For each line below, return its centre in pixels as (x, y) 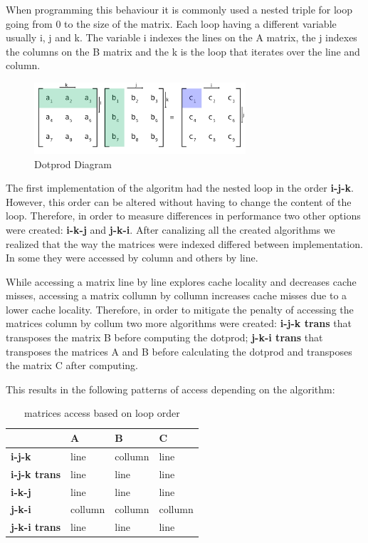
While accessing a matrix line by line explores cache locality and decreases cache (181, 281)
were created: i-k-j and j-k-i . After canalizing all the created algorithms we (170, 229)
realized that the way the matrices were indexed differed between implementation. (184, 243)
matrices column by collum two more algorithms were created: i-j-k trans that (179, 323)
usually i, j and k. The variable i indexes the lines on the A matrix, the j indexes (182, 37)
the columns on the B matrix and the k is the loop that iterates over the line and (183, 51)
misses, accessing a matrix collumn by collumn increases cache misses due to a (177, 295)
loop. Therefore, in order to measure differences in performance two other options (183, 216)
